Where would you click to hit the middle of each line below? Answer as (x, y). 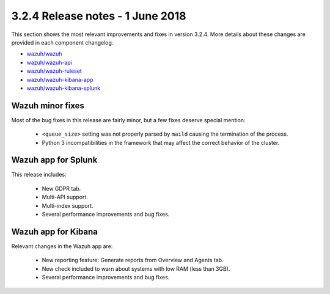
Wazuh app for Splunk (54, 160)
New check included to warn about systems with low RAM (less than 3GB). (136, 268)
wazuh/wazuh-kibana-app (60, 79)
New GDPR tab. (61, 188)
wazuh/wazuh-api (50, 62)
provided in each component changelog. (62, 42)
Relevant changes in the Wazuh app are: (62, 246)
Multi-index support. (68, 205)
